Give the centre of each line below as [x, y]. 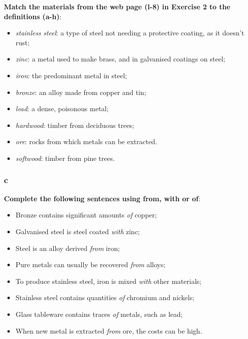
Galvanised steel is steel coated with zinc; [78, 231]
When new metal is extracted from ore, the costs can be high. [109, 330]
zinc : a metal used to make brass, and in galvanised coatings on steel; [120, 59]
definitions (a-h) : [33, 16]
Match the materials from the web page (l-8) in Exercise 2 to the [117, 6]
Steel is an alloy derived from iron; [68, 248]
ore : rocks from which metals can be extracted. [86, 141]
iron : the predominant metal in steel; [71, 75]
